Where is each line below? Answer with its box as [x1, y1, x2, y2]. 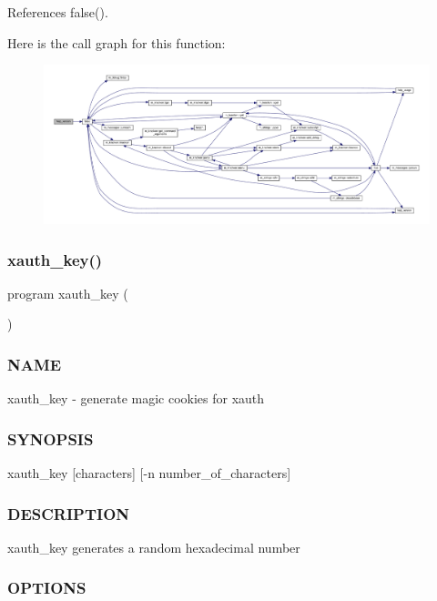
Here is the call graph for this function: [7, 33, 226, 52]
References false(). [7, 3, 108, 21]
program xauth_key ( [7, 283, 128, 302]
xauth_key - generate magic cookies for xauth [7, 389, 265, 408]
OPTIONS [7, 576, 86, 599]
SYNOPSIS [7, 427, 94, 450]
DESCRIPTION [7, 502, 130, 525]
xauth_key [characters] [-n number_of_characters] [7, 463, 291, 483]
